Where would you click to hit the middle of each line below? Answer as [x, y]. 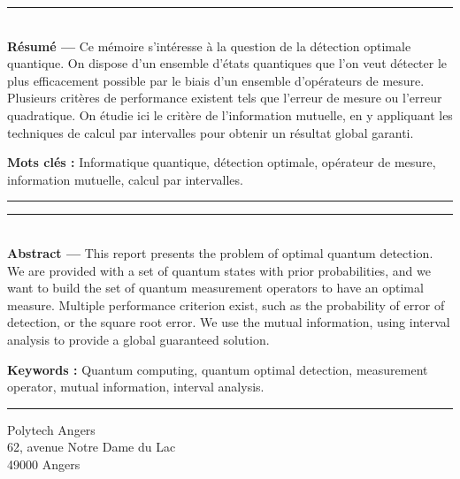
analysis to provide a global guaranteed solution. [138, 339]
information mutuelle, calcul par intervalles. [125, 179]
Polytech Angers [51, 429]
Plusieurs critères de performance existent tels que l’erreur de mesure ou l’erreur [225, 98]
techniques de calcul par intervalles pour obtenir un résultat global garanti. [211, 132]
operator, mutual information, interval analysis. [136, 387]
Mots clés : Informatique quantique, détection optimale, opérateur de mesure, [222, 162]
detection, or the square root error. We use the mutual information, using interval [229, 322]
